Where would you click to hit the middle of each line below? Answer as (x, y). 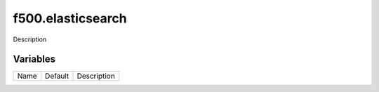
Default (57, 76)
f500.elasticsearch (70, 18)
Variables (34, 59)
